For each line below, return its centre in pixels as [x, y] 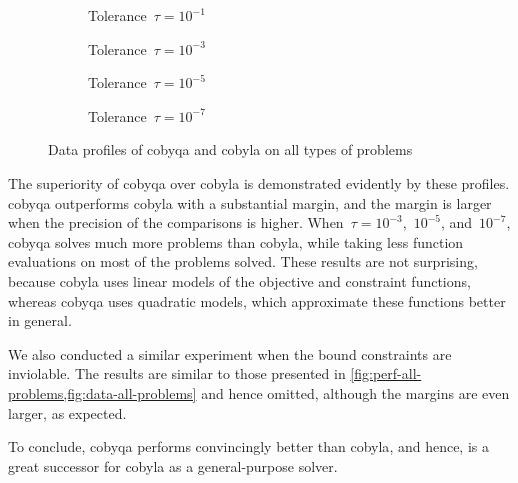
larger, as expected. [67, 412]
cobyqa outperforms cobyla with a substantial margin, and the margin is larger [250, 202]
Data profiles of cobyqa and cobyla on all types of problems [230, 149]
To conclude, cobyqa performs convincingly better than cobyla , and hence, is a [248, 446]
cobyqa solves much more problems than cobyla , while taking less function [236, 241]
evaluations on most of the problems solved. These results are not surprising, [243, 261]
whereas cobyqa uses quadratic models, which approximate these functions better [257, 300]
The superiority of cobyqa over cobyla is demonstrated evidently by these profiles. [259, 182]
